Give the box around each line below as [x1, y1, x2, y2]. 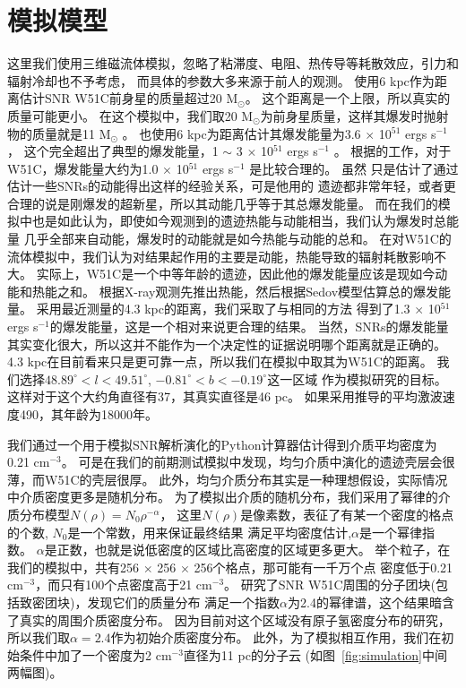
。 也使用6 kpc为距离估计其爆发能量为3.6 [122, 124, 361, 142]
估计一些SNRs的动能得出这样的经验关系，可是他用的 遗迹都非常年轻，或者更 [7, 176, 456, 195]
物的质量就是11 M [7, 124, 111, 142]
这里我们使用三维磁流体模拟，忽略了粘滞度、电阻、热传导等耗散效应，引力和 [7, 54, 459, 73]
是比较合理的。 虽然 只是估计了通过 [249, 159, 459, 177]
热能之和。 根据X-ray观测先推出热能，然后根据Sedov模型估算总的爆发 [31, 281, 439, 300]
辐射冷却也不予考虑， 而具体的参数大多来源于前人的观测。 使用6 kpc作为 [7, 71, 435, 90]
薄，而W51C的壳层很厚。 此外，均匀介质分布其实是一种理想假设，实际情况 [7, 469, 448, 488]
